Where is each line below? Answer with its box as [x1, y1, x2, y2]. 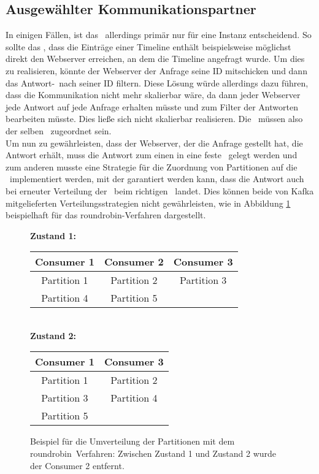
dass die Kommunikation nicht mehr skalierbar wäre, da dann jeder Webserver [6, 88, 301, 101]
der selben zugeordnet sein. [6, 124, 112, 137]
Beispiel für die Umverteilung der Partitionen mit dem [30, 435, 235, 448]
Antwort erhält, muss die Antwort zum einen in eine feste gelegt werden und [6, 148, 298, 161]
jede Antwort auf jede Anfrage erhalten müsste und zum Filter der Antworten [6, 100, 298, 113]
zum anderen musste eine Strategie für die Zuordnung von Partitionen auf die [6, 160, 298, 173]
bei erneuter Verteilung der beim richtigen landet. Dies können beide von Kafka [6, 184, 314, 197]
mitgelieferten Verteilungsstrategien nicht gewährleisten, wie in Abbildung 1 [6, 196, 291, 209]
